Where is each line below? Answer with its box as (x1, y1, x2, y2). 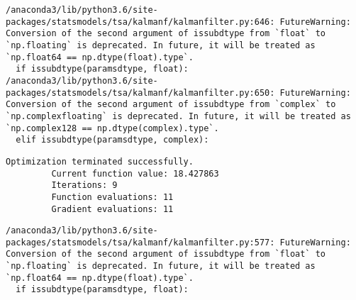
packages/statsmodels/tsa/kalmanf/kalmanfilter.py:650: (6, 87, 275, 98)
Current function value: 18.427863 (51, 168, 219, 179)
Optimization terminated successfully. (6, 156, 194, 167)
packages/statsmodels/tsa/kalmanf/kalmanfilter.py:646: (6, 16, 275, 27)
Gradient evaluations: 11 (51, 204, 174, 214)
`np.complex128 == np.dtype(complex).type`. (6, 123, 219, 133)
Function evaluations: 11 (51, 191, 174, 202)
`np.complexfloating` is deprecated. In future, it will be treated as (6, 111, 351, 121)
